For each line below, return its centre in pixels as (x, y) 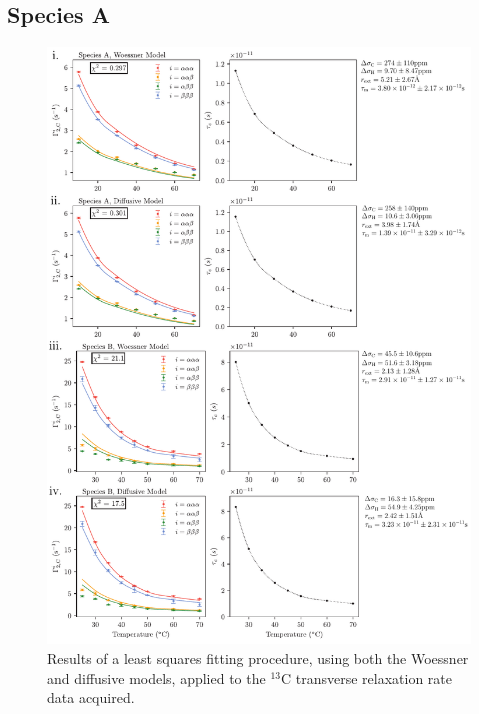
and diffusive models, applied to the (156, 677)
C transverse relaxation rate (366, 677)
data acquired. (91, 697)
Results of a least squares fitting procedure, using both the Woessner (258, 658)
